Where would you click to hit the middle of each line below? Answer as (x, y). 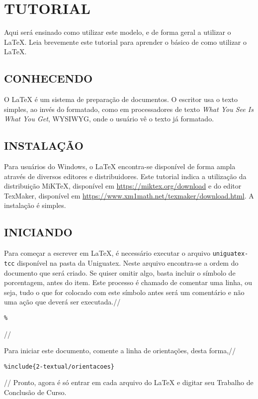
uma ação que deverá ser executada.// (62, 302)
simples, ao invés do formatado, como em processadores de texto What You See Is (129, 109)
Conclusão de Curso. (35, 392)
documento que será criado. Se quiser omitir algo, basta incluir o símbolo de (120, 272)
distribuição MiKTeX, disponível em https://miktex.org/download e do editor (123, 186)
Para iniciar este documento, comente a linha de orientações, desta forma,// (120, 350)
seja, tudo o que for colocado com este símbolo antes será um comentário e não (124, 292)
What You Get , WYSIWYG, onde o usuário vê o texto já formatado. (109, 119)
